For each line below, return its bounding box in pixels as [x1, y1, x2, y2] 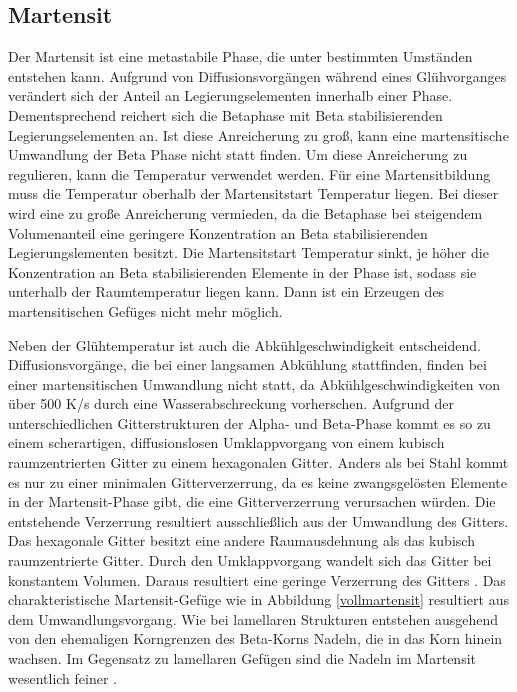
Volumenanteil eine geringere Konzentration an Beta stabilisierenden [8, 222, 428, 243]
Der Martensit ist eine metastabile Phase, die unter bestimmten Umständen [8, 46, 473, 67]
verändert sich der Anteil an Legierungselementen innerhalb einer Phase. [8, 85, 453, 106]
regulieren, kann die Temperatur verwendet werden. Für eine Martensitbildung [8, 163, 491, 184]
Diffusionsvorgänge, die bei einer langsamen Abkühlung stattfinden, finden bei [8, 354, 487, 375]
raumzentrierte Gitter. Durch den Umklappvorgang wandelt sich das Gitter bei [8, 550, 492, 571]
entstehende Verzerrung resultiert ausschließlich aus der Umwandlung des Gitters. [8, 510, 509, 531]
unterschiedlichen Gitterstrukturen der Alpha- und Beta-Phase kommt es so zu [8, 412, 491, 433]
